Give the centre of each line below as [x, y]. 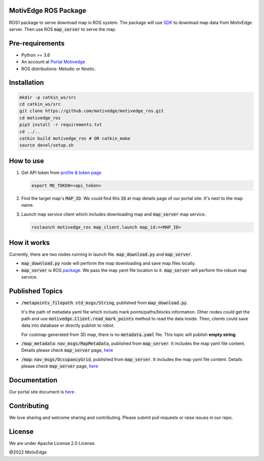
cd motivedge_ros [40, 118]
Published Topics [36, 291]
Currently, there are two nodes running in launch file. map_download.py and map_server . [101, 254]
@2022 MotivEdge [28, 452]
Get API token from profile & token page [61, 172]
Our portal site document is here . [43, 392]
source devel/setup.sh [46, 145]
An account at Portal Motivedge [53, 62]
